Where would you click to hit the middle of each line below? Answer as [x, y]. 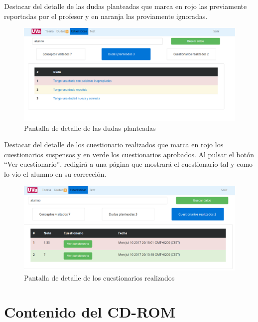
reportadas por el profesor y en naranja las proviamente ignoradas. [106, 16]
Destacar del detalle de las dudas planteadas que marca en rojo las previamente [126, 6]
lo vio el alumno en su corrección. [55, 174]
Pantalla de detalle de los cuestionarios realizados [99, 277]
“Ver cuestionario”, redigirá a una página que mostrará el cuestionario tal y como [129, 164]
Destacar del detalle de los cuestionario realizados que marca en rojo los [114, 145]
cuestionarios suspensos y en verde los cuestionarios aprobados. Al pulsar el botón [129, 154]
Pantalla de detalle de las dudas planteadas [90, 128]
